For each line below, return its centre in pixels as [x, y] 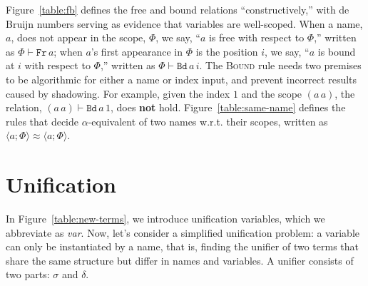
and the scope [272, 93]
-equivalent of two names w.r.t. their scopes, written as [208, 121]
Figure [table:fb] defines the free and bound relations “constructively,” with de [178, 9]
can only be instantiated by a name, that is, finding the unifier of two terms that [182, 246]
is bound [337, 51]
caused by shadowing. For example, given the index [118, 93]
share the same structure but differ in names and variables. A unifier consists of [180, 260]
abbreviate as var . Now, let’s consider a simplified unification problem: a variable [183, 232]
